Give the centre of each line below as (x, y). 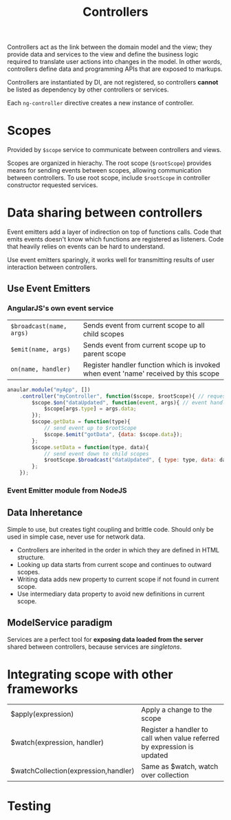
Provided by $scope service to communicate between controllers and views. (114, 150)
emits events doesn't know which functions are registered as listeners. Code (115, 239)
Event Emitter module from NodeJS (67, 490)
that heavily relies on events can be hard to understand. (86, 247)
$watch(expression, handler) (57, 742)
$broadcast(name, (39, 326)
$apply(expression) (42, 714)
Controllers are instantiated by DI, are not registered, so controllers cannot (113, 83)
